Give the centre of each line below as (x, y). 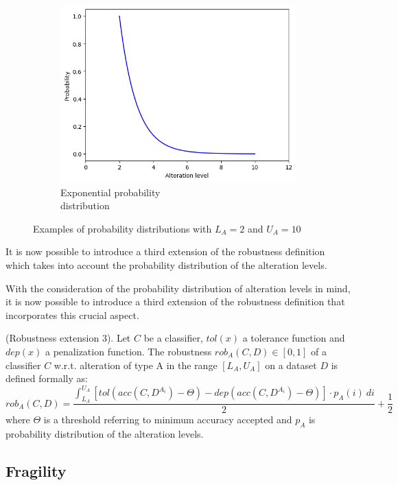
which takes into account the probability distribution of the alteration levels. (166, 264)
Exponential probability (110, 192)
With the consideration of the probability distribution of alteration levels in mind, (178, 288)
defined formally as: (47, 378)
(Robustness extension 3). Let (68, 338)
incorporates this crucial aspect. (72, 315)
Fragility (36, 471)
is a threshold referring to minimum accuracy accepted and (168, 419)
